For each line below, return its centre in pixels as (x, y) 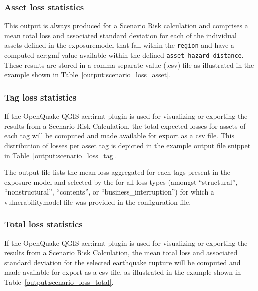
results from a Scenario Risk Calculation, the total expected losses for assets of (125, 125)
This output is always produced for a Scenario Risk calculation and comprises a (126, 25)
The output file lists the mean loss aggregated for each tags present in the (117, 172)
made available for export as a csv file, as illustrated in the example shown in (123, 272)
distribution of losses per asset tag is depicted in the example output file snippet (127, 145)
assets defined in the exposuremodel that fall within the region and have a (119, 45)
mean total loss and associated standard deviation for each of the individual (120, 35)
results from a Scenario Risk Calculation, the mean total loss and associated (121, 253)
